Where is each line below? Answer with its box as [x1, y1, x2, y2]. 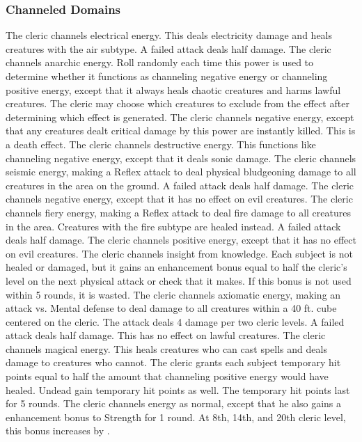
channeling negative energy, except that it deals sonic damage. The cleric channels [6, 150, 356, 165]
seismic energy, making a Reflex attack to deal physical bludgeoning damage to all [6, 164, 356, 179]
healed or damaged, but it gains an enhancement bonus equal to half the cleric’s [6, 260, 347, 274]
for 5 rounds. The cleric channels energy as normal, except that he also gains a [6, 396, 341, 411]
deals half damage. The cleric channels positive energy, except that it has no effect [6, 232, 356, 247]
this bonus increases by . [6, 423, 110, 438]
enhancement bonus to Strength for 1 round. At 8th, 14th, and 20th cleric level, [6, 409, 346, 424]
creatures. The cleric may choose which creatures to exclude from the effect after [6, 96, 349, 111]
